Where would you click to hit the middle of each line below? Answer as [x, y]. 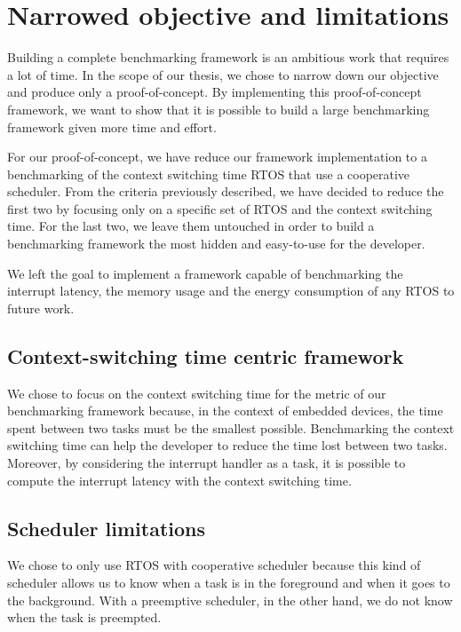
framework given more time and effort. [112, 126]
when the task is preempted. [84, 617]
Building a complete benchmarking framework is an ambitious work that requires [228, 57]
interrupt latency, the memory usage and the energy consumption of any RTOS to [231, 291]
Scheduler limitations [107, 528]
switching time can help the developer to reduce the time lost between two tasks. [227, 445]
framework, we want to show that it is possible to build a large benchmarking [219, 109]
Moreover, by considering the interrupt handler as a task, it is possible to [207, 463]
